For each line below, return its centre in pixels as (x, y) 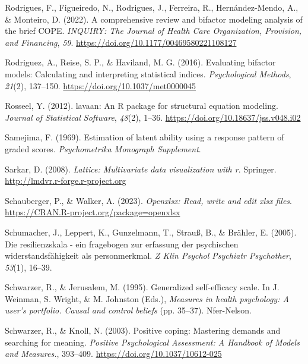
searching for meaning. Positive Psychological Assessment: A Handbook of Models (152, 342)
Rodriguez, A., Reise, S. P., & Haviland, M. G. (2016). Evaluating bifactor (140, 62)
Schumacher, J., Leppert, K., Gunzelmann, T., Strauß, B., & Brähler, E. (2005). (151, 232)
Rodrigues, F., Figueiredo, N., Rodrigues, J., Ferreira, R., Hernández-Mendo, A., (152, 7)
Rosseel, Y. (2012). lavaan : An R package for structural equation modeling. (142, 106)
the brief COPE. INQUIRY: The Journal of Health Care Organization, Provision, (153, 31)
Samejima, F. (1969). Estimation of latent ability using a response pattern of (145, 137)
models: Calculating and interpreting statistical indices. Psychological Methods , (148, 73)
